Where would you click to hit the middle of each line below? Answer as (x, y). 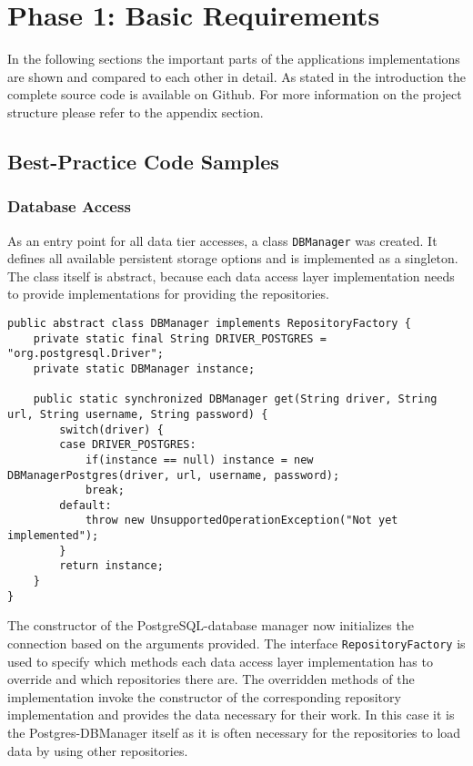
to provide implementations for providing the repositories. (168, 294)
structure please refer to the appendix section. (136, 112)
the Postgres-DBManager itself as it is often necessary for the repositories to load (234, 733)
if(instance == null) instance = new (199, 460)
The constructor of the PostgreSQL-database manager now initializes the (211, 625)
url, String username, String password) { (138, 414)
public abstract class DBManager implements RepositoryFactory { (209, 323)
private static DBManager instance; (144, 368)
